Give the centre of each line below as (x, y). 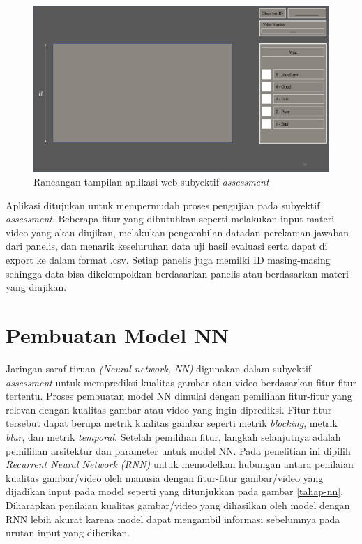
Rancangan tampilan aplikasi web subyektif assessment (151, 182)
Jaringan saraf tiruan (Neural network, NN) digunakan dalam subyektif (159, 368)
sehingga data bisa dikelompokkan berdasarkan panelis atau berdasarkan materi (177, 273)
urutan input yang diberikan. (68, 532)
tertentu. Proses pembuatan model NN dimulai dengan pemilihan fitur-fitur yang (179, 396)
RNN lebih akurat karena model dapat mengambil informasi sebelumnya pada (173, 519)
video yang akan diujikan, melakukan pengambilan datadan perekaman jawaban (178, 232)
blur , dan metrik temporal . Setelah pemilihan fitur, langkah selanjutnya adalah (173, 436)
